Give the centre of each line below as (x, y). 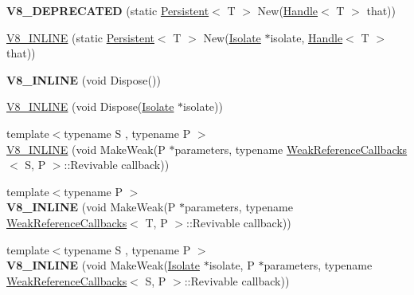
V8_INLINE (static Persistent (80, 37)
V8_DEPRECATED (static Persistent (108, 10)
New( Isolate (232, 37)
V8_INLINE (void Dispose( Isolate (90, 106)
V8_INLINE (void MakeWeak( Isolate (103, 265)
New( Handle (288, 10)
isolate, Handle (307, 37)
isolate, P (232, 265)
